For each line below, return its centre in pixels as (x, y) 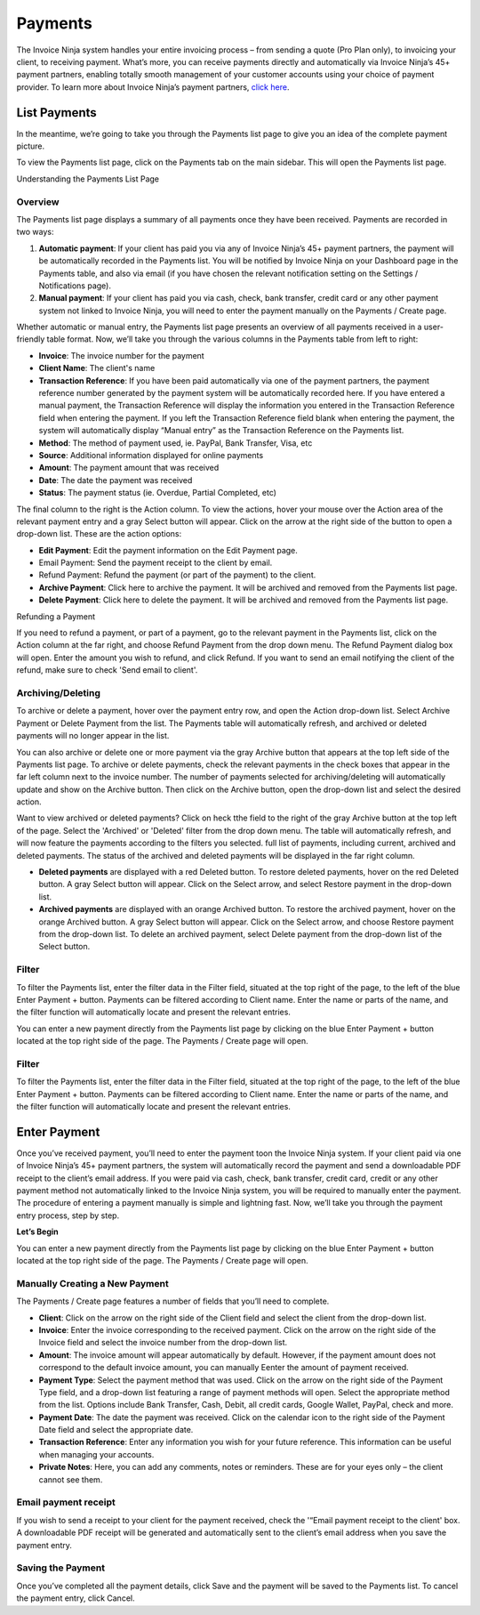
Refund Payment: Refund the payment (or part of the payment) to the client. (177, 575)
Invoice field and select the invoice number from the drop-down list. (163, 1343)
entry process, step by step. (68, 1215)
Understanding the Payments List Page (88, 179)
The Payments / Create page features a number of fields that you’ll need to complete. (173, 1301)
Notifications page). (75, 286)
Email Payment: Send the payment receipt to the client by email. (156, 563)
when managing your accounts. (96, 1454)
